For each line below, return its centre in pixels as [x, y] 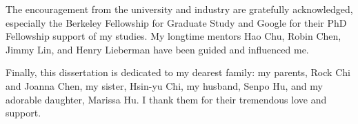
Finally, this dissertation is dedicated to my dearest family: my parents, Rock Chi [178, 72]
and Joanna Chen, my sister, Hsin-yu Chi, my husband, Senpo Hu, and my [164, 85]
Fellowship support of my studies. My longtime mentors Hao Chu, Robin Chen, [173, 36]
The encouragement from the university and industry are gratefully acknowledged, [179, 9]
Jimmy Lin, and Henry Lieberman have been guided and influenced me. [157, 49]
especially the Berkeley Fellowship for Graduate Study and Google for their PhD [176, 22]
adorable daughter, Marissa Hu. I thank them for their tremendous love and [166, 99]
